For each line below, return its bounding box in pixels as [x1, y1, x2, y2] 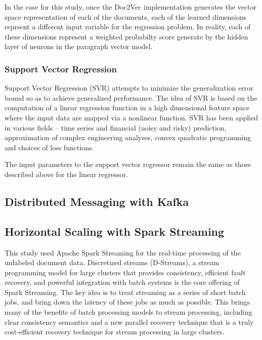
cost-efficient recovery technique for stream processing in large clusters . [5, 326, 225, 337]
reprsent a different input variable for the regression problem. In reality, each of [5, 21, 251, 32]
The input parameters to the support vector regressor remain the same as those [5, 159, 251, 169]
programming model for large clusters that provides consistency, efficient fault [5, 267, 246, 277]
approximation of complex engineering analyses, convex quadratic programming [5, 132, 251, 143]
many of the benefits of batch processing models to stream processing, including [5, 307, 252, 317]
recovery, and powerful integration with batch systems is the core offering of [5, 277, 240, 287]
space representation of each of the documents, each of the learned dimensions [5, 11, 247, 22]
